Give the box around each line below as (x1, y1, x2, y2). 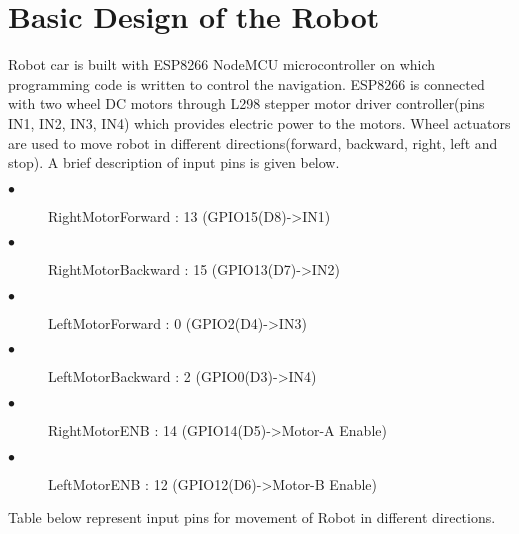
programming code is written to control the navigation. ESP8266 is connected (8, 73, 485, 94)
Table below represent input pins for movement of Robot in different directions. (8, 507, 496, 528)
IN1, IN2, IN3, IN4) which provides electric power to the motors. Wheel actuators (8, 112, 511, 133)
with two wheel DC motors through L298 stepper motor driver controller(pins (8, 93, 485, 114)
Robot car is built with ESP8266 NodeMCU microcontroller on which (8, 54, 436, 75)
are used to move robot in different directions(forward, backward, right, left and (8, 132, 498, 153)
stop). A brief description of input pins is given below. (8, 152, 340, 173)
